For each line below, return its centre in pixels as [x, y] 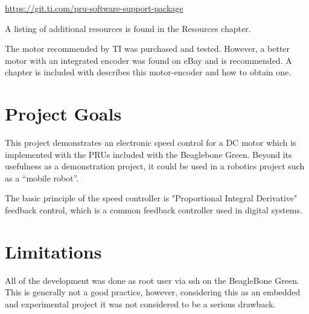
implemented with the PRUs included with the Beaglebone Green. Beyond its [148, 154]
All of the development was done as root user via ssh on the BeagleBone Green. [152, 280]
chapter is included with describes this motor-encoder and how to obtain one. [148, 72]
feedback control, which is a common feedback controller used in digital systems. [154, 210]
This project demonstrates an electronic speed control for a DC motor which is [151, 143]
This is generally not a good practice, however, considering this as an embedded [153, 292]
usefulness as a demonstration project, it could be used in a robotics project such [155, 166]
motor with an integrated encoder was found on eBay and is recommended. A [148, 60]
